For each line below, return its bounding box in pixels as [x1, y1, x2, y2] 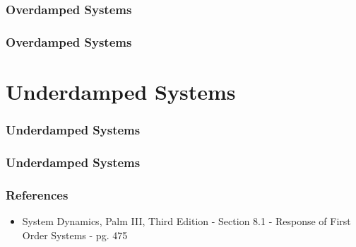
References [6, 185, 69, 203]
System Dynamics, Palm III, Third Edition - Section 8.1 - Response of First [22, 213, 351, 228]
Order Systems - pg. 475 [22, 227, 128, 242]
